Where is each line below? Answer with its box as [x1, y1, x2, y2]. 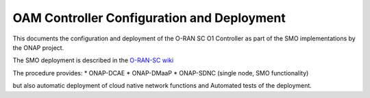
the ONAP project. [12, 43, 64, 51]
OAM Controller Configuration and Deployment [12, 10, 286, 25]
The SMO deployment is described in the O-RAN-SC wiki [12, 56, 174, 64]
